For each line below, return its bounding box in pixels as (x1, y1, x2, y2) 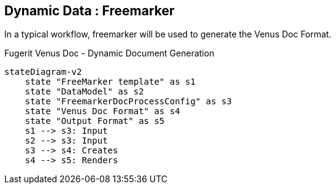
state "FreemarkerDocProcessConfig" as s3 (25, 96, 232, 107)
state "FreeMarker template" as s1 (25, 77, 196, 87)
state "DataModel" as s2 (25, 87, 144, 97)
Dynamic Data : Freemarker (4, 3, 175, 18)
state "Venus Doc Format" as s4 (25, 106, 180, 117)
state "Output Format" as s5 (25, 116, 165, 126)
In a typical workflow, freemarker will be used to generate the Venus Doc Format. (4, 29, 332, 40)
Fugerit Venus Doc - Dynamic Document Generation (4, 48, 215, 59)
